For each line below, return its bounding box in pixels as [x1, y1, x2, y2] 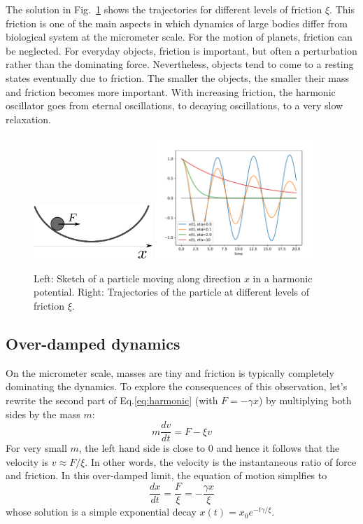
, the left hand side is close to [78, 441, 206, 455]
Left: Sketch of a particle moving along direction [34, 270, 241, 285]
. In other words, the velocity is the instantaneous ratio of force [85, 454, 357, 469]
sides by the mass [6, 406, 80, 421]
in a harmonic [252, 270, 313, 285]
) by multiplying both [258, 393, 352, 407]
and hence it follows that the [216, 441, 340, 455]
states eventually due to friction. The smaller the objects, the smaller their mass [6, 70, 350, 85]
